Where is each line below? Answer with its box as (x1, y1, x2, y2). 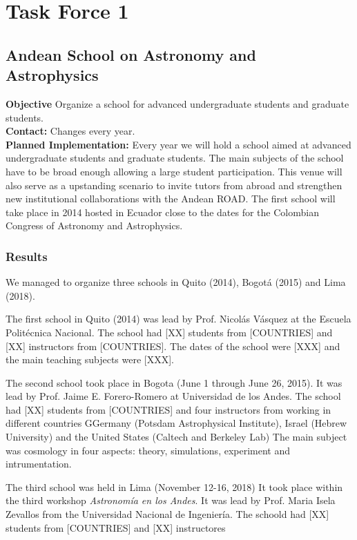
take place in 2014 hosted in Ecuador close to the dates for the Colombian (6, 204, 319, 219)
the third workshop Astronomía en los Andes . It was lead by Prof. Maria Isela (6, 493, 336, 508)
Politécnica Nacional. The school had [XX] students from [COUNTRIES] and (6, 325, 333, 339)
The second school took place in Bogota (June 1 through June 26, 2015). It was (6, 375, 342, 389)
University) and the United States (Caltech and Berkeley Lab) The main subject (6, 430, 347, 444)
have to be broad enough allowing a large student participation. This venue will (6, 164, 342, 178)
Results (6, 247, 48, 264)
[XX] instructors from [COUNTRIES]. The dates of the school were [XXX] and (6, 338, 340, 353)
